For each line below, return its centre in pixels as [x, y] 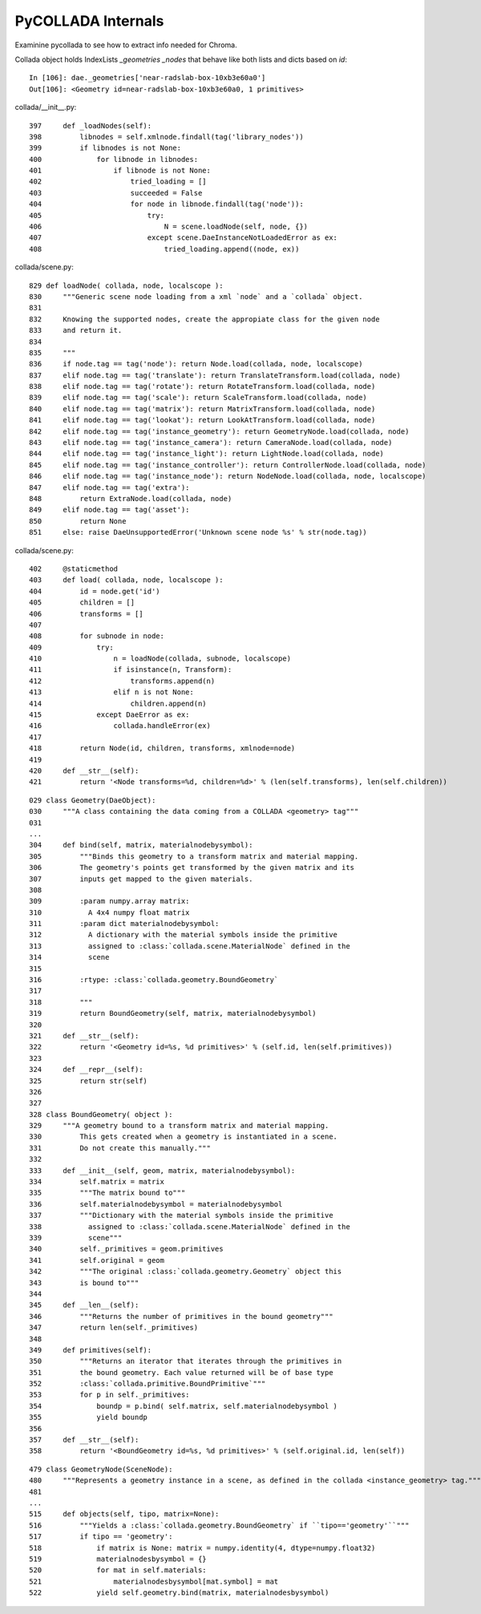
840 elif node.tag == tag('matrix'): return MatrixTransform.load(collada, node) [202, 409]
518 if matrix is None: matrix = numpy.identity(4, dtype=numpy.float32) [202, 1548]
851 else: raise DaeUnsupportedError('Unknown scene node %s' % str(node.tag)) [198, 532]
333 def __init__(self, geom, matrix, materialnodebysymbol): [162, 1170]
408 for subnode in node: [97, 636]
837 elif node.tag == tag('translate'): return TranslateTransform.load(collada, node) [215, 375]
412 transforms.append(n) [122, 681]
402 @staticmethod [74, 568]
